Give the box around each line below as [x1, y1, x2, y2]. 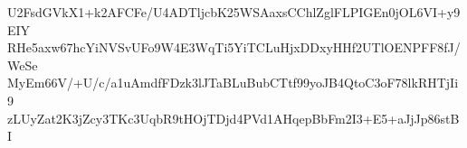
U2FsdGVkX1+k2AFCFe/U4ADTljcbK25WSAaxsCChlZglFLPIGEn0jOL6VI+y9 [7, 3, 461, 21]
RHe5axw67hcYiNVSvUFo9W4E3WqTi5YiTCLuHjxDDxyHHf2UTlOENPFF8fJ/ [7, 38, 461, 57]
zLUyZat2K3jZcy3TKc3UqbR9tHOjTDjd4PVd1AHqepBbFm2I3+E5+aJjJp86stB [7, 108, 460, 127]
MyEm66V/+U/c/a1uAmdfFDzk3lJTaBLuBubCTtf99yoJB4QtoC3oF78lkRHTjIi [7, 73, 459, 92]
